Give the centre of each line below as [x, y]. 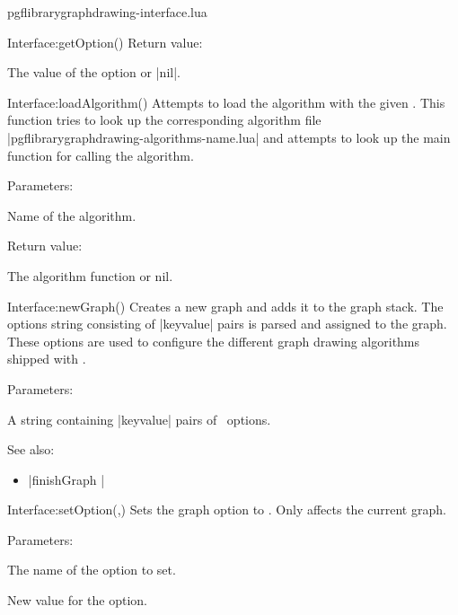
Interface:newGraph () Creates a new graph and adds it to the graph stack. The [225, 306]
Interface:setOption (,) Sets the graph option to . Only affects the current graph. [227, 510]
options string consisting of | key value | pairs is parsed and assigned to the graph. [227, 324]
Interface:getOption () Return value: [105, 42]
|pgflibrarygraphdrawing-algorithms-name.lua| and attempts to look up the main [229, 137]
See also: [31, 449]
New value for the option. [77, 600]
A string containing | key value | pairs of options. [139, 419]
